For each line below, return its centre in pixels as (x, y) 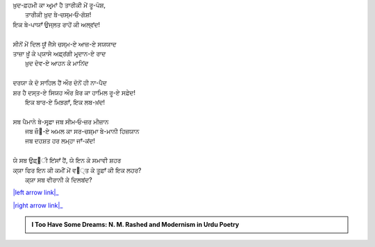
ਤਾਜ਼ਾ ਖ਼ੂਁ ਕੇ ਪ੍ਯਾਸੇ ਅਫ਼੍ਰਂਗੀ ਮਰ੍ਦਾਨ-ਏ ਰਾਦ (59, 53)
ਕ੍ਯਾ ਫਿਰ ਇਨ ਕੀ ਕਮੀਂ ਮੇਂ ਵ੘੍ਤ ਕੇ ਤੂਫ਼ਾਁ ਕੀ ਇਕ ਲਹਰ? (77, 170)
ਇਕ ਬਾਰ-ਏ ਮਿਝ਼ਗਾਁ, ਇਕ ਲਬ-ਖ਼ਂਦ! (65, 102)
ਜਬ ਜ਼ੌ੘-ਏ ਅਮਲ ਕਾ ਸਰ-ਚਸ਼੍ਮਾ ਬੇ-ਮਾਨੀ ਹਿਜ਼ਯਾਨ (82, 131)
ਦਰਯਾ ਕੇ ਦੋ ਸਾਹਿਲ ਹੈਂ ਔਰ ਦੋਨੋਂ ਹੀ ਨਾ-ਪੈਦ (60, 83)
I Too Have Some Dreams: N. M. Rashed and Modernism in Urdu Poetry (135, 225)
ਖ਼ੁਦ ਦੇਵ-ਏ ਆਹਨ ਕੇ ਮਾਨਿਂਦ (57, 63)
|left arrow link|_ (36, 193)
